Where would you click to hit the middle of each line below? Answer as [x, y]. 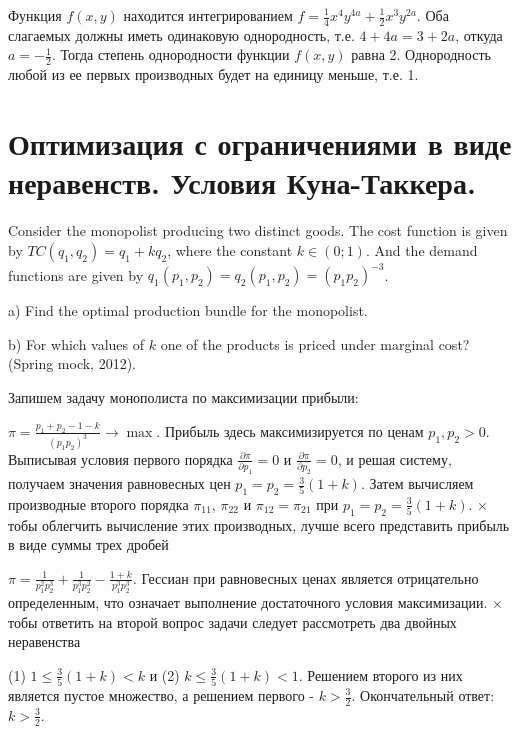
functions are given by [76, 274]
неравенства [44, 641]
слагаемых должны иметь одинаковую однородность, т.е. [181, 34]
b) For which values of [76, 343]
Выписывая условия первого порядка [120, 458]
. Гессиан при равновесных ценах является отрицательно [305, 577]
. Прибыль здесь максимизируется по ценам [290, 430]
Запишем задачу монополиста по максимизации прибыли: [183, 397]
